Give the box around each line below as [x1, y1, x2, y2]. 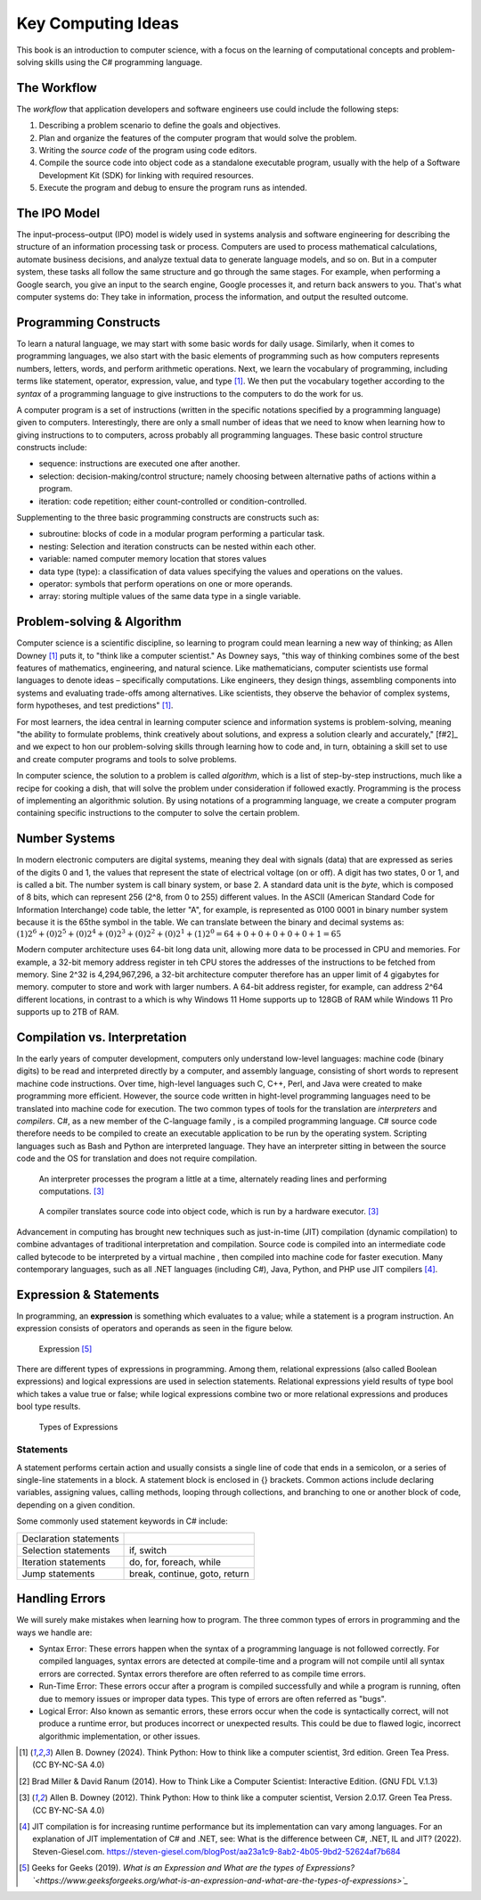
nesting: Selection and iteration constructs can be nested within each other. [38, 540, 316, 552]
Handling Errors [16, 1592, 106, 1607]
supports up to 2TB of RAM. [16, 1007, 119, 1017]
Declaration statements [21, 1532, 119, 1544]
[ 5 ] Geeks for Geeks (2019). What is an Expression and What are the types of [19, 1863, 305, 1873]
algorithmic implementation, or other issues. [38, 1731, 200, 1741]
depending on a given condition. [16, 1499, 135, 1510]
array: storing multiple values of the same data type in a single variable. [38, 591, 302, 602]
